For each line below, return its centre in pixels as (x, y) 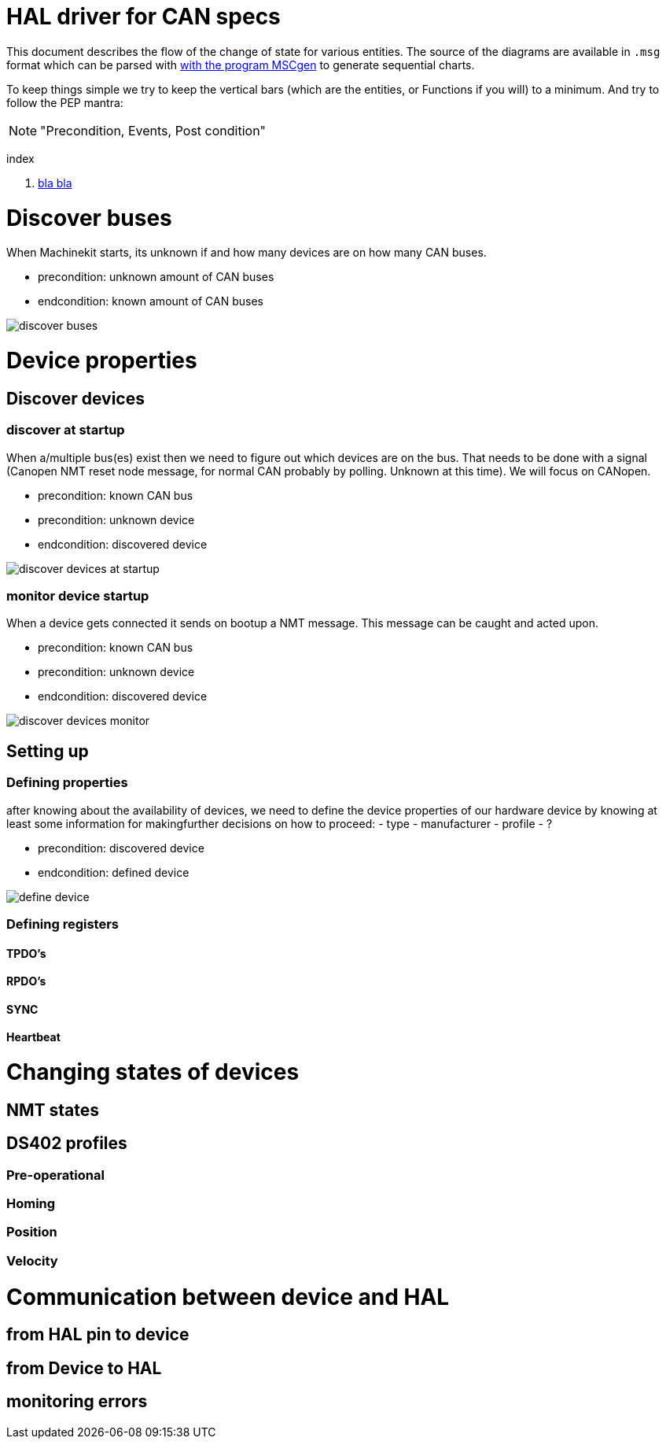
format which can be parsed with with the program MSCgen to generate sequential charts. (241, 65)
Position (32, 1232)
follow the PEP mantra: (65, 102)
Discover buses (89, 218)
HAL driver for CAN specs (144, 17)
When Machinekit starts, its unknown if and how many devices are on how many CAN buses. (247, 253)
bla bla (55, 183)
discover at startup (66, 430)
